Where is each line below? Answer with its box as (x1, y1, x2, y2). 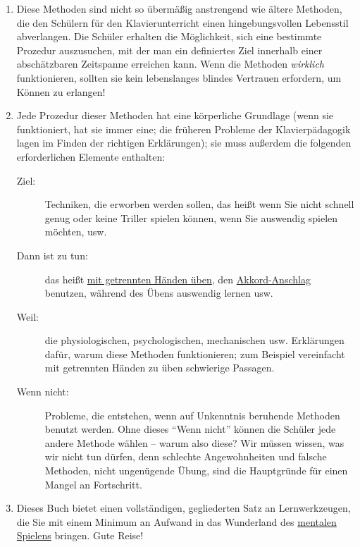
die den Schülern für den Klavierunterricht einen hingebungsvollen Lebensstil (16, 15, 349, 30)
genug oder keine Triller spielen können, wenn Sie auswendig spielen (44, 210, 338, 225)
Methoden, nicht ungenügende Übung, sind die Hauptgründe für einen (44, 463, 348, 478)
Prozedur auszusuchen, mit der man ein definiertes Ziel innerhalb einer (16, 42, 323, 57)
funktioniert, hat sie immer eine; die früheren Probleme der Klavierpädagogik (16, 121, 351, 136)
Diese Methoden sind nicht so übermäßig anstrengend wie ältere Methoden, (16, 1, 342, 16)
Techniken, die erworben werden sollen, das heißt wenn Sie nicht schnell (44, 197, 354, 211)
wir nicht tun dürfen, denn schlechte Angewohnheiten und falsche (44, 449, 327, 464)
